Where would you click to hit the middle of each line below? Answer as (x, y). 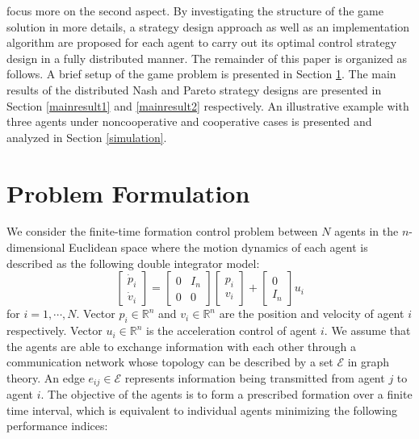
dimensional (36, 247)
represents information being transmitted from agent (255, 377)
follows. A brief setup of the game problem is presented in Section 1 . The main (201, 74)
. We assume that (367, 330)
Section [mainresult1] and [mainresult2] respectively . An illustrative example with (208, 105)
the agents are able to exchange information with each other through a (182, 346)
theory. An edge (46, 377)
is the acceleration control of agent (232, 330)
